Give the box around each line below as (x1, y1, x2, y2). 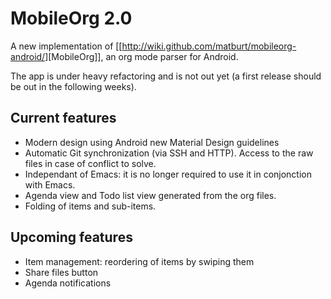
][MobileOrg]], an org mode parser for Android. (44, 50, 239, 62)
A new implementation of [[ (10, 40, 123, 52)
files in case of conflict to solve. (24, 157, 157, 169)
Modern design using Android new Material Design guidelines (24, 136, 280, 148)
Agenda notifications (24, 277, 112, 289)
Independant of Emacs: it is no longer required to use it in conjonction (24, 168, 313, 180)
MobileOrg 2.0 (10, 7, 133, 30)
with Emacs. (24, 178, 76, 191)
